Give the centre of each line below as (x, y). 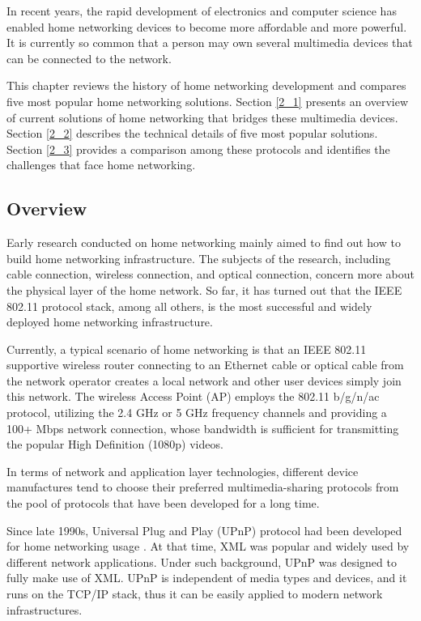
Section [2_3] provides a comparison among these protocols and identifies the (198, 149)
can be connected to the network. (89, 58)
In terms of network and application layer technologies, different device (183, 471)
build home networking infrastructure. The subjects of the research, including (199, 258)
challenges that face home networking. (101, 165)
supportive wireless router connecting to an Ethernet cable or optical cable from (205, 365)
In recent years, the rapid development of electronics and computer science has (202, 11)
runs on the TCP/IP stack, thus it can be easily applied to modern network (195, 594)
